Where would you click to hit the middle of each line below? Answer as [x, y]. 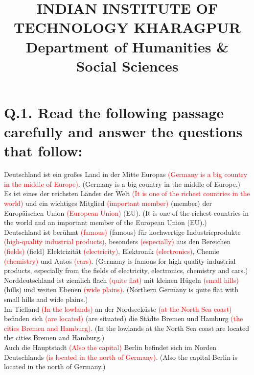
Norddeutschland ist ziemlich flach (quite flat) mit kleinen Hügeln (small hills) [121, 280]
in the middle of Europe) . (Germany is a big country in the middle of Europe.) [122, 184]
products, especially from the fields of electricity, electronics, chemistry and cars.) [126, 270]
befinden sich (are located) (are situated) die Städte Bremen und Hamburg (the [124, 318]
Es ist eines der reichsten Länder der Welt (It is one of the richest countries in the [127, 193]
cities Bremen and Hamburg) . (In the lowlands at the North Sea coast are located [127, 328]
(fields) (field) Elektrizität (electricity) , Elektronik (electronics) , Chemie [112, 251]
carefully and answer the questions [123, 132]
